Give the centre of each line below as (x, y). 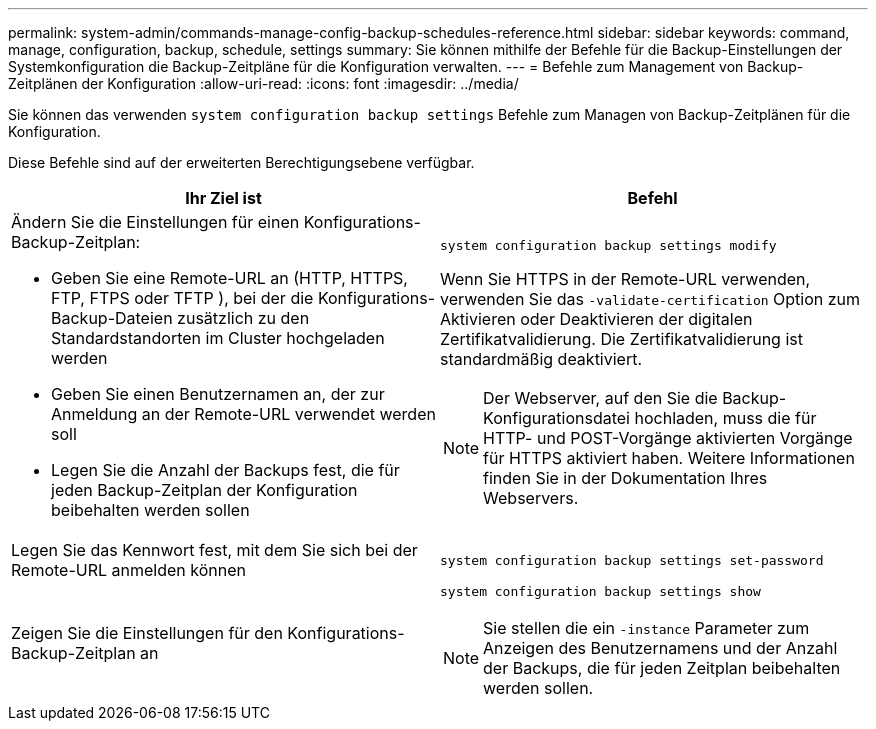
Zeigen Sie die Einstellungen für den (147, 632)
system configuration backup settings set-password (632, 560)
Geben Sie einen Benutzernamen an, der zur (218, 394)
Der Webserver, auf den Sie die (600, 397)
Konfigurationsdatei (556, 417)
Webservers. (531, 497)
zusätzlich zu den (243, 318)
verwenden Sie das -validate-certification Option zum (650, 298)
